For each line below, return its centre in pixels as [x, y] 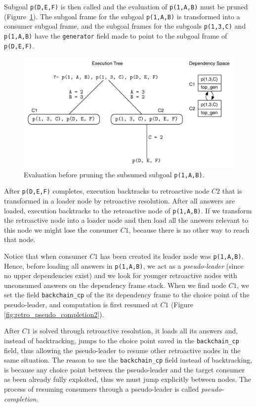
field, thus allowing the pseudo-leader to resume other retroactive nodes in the [122, 350]
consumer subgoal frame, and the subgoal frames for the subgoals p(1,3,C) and [125, 26]
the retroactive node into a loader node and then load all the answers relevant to [126, 220]
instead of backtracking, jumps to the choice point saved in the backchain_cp [122, 340]
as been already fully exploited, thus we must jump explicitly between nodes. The [128, 379]
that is [232, 191]
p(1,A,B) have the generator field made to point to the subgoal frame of [116, 35]
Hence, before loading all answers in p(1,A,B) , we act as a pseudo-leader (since [124, 265]
